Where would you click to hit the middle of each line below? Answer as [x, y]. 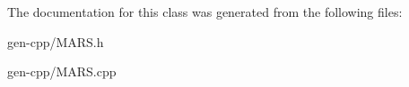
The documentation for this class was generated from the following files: [205, 12]
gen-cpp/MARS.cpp [62, 71]
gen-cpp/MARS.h [56, 41]
